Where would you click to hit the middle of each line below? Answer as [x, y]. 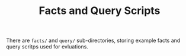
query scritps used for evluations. [47, 47]
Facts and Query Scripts [100, 11]
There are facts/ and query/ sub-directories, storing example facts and [93, 41]
